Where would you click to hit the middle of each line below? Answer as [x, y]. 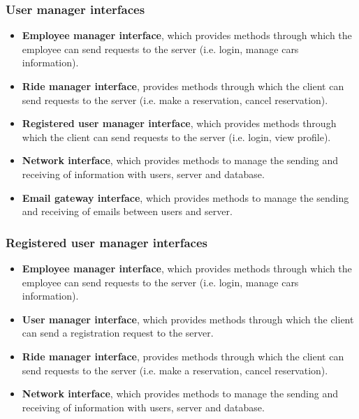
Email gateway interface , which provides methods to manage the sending [185, 197]
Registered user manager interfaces [107, 242]
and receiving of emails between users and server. [127, 211]
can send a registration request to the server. [118, 333]
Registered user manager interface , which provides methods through [179, 123]
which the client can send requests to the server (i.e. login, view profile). [176, 137]
